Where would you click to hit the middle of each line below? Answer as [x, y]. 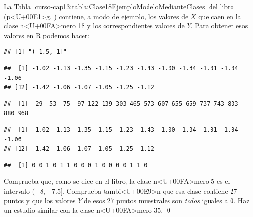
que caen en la [220, 16]
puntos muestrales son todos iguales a [172, 200]
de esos [94, 200]
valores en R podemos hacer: [47, 35]
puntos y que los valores [40, 200]
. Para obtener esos [219, 26]
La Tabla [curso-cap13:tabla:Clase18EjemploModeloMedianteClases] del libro [119, 6]
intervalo [17, 190]
